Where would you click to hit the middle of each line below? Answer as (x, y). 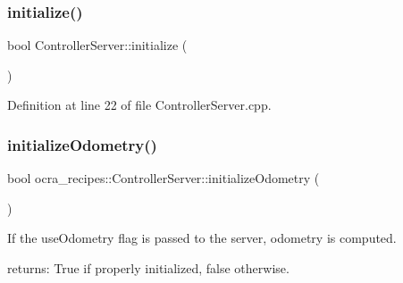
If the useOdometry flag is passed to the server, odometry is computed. (202, 238)
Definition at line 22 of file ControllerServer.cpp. (139, 105)
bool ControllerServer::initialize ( (97, 45)
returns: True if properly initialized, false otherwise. (148, 268)
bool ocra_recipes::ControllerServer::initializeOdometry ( (164, 178)
